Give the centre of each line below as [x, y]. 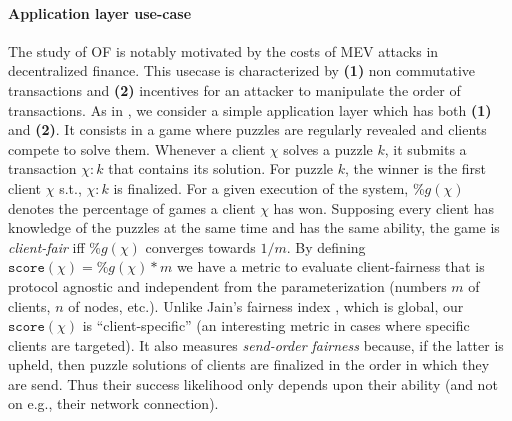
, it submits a [425, 148]
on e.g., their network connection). [113, 403]
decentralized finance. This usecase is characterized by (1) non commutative [241, 70]
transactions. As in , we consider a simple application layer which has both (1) [250, 109]
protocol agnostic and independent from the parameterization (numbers [227, 285]
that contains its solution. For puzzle [221, 168]
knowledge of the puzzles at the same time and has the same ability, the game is [254, 227]
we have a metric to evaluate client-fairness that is [330, 266]
